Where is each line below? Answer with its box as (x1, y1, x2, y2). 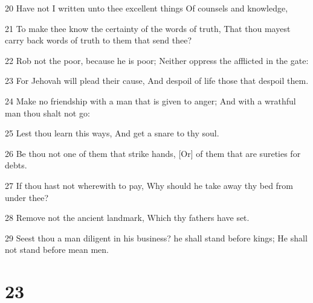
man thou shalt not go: (5, 106, 90, 119)
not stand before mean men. (5, 243, 109, 256)
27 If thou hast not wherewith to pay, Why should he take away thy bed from (5, 179, 294, 191)
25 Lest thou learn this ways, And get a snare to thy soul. (5, 127, 219, 139)
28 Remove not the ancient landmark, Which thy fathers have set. (5, 211, 250, 224)
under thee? (5, 191, 48, 203)
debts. (5, 159, 27, 171)
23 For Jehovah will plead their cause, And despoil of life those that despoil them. (5, 74, 309, 87)
